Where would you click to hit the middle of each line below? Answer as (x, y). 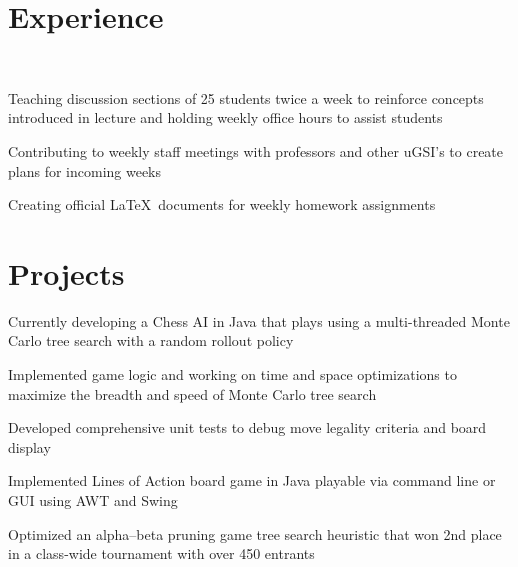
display (29, 446)
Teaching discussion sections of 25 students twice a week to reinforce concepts (246, 97)
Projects (66, 272)
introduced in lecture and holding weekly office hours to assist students (225, 117)
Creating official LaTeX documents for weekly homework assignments (222, 204)
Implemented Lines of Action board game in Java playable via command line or (252, 480)
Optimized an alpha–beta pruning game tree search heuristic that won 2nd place (255, 533)
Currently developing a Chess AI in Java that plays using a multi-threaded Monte (259, 320)
